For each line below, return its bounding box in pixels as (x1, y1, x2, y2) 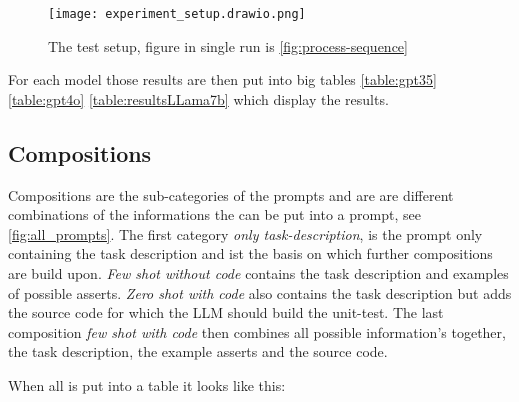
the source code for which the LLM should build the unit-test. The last (8, 302, 444, 323)
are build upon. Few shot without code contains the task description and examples (8, 263, 509, 284)
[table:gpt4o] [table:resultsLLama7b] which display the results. (8, 88, 389, 109)
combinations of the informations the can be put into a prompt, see (8, 204, 421, 225)
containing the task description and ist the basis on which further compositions (8, 243, 493, 264)
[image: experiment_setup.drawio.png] (48, 7, 306, 21)
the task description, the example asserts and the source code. (8, 341, 388, 362)
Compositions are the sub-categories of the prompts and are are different (8, 184, 454, 205)
